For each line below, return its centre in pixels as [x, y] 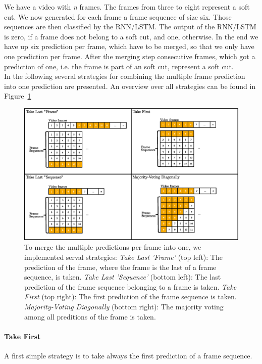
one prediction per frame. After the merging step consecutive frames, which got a [130, 56]
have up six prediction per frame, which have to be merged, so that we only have [129, 46]
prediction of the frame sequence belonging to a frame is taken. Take [130, 286]
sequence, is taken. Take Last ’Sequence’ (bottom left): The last [123, 277]
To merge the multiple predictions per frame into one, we [113, 247]
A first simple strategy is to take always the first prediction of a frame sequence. [128, 355]
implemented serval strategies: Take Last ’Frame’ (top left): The [123, 257]
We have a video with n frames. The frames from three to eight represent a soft [127, 7]
